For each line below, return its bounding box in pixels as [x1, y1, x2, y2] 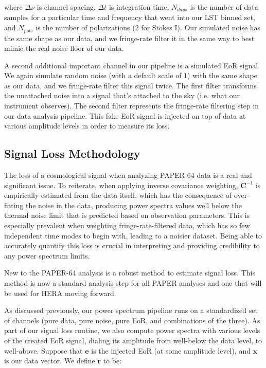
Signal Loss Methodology [4, 145, 140, 161]
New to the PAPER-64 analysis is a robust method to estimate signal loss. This [4, 267, 255, 278]
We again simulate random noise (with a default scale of [4, 70, 182, 81]
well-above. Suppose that [4, 345, 83, 356]
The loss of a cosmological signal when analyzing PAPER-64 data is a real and [4, 170, 252, 180]
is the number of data [190, 2, 258, 12]
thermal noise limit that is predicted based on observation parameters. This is [4, 210, 250, 220]
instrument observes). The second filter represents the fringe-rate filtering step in [4, 100, 259, 111]
